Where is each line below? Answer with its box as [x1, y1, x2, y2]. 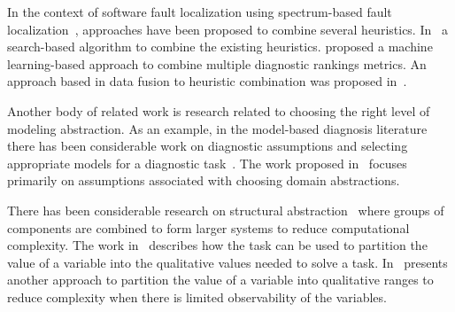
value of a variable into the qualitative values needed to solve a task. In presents [7, 253, 448, 271]
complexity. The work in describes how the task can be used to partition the [7, 236, 428, 254]
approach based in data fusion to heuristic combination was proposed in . [7, 72, 407, 90]
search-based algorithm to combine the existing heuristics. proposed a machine [7, 37, 433, 56]
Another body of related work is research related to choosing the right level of [7, 101, 430, 120]
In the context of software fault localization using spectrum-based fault [7, 3, 392, 20]
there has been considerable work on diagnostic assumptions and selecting [7, 136, 408, 155]
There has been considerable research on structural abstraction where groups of [7, 200, 444, 219]
